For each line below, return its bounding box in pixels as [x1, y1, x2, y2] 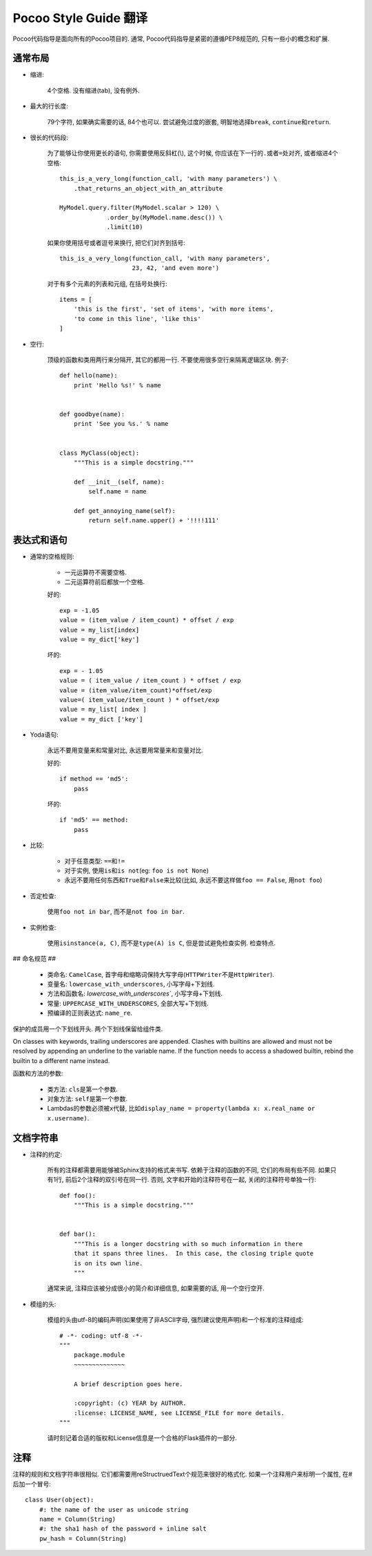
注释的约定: [30, 1150, 63, 1158]
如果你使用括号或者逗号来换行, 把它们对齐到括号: [47, 238, 186, 246]
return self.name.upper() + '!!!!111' [88, 516, 220, 525]
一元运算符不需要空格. [64, 568, 127, 576]
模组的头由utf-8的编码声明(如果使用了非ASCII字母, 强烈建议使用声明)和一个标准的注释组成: [47, 1316, 304, 1324]
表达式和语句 [12, 534, 68, 546]
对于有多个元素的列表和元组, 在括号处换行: [47, 280, 168, 288]
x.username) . [47, 1113, 90, 1122]
